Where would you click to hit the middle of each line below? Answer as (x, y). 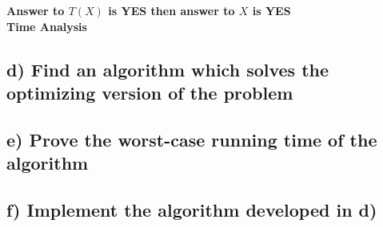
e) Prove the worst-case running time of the (192, 139)
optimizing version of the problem (150, 92)
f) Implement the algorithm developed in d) (192, 209)
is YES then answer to (172, 10)
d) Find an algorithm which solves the (168, 69)
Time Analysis (47, 26)
